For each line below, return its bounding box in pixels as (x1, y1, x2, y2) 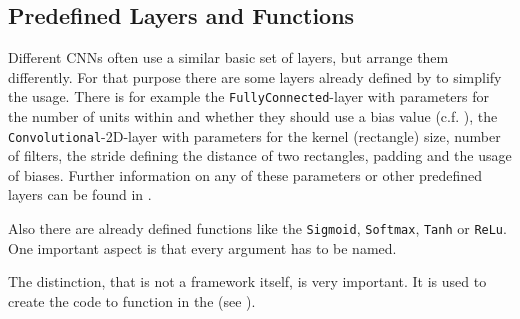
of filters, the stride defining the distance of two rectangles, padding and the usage (8, 145, 512, 166)
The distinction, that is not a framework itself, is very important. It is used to (8, 271, 487, 292)
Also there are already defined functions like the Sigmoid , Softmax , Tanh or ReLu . (8, 218, 507, 239)
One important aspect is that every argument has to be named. (8, 237, 397, 258)
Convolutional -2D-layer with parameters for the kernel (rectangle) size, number (8, 125, 501, 146)
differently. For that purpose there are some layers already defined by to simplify (8, 66, 502, 87)
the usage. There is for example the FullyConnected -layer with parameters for (8, 86, 489, 107)
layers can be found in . (8, 184, 152, 205)
